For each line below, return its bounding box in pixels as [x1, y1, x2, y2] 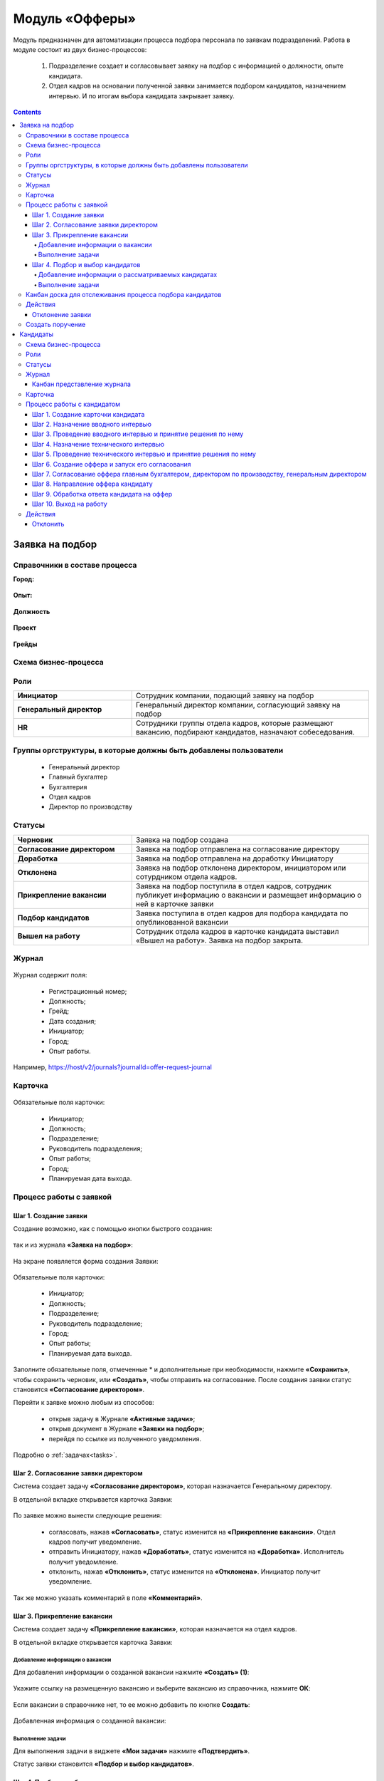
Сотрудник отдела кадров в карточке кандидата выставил [135, 926, 339, 936]
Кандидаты [19, 330, 53, 338]
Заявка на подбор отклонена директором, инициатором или [135, 863, 346, 873]
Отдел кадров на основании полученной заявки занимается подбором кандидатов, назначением [48, 82, 346, 90]
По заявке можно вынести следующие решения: [13, 1511, 162, 1520]
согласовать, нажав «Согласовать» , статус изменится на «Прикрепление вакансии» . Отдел [48, 1527, 336, 1536]
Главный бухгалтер [48, 773, 108, 782]
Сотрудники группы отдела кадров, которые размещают [135, 718, 334, 728]
